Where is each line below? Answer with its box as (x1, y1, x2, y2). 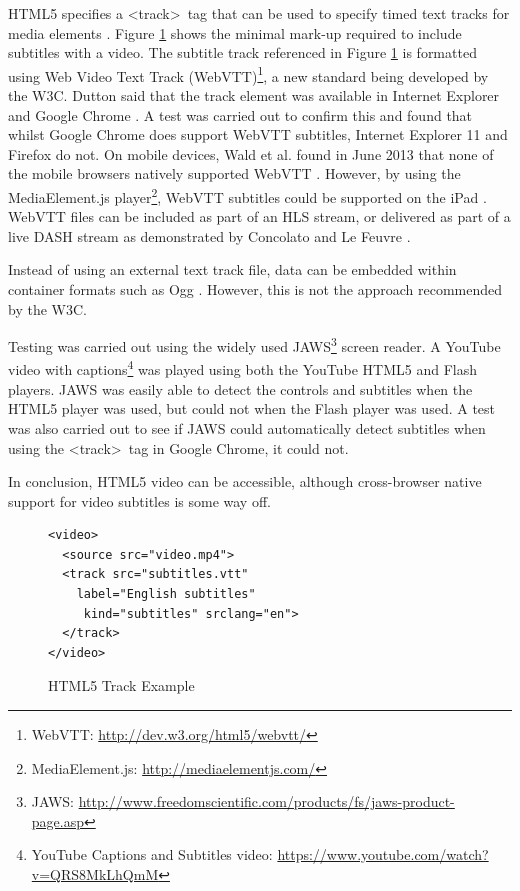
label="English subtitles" (76, 587, 256, 602)
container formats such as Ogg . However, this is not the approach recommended (8, 279, 503, 300)
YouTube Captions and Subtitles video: (31, 844, 273, 865)
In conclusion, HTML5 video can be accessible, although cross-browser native (8, 471, 482, 492)
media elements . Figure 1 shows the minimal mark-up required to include (8, 22, 462, 43)
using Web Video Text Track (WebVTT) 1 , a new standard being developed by (8, 62, 489, 86)
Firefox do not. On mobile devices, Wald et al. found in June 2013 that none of (8, 143, 494, 164)
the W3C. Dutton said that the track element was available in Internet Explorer (8, 85, 500, 106)
